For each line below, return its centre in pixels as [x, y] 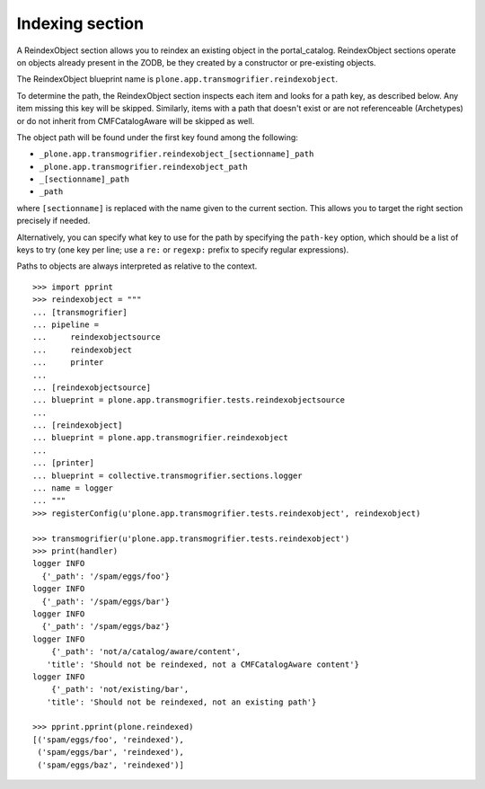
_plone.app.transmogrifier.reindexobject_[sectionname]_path [176, 154]
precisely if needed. [53, 221]
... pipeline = [66, 324]
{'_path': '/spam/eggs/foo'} [106, 576]
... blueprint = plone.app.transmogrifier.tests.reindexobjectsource [189, 400]
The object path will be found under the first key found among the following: [157, 137]
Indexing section [80, 23]
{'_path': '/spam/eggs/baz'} [106, 626]
